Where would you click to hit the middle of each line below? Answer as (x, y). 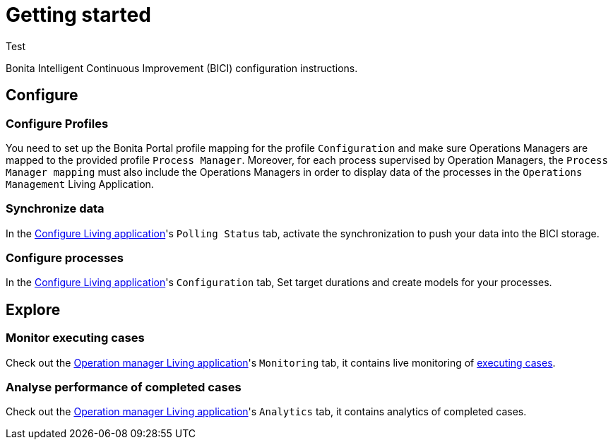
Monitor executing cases (75, 338)
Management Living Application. (80, 184)
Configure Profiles (57, 123)
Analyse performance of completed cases (124, 387)
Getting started (78, 15)
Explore (33, 309)
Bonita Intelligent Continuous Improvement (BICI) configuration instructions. (182, 68)
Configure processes (65, 258)
